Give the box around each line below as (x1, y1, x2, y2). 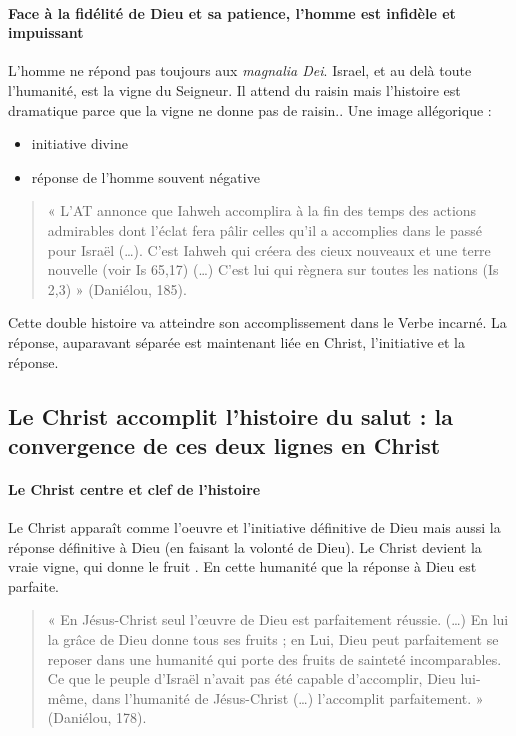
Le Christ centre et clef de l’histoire (8, 478, 261, 499)
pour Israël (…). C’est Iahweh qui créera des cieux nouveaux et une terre (47, 239, 491, 260)
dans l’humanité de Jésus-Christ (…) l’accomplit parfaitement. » (92, 687, 484, 708)
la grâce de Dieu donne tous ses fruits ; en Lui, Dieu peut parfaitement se (47, 629, 499, 650)
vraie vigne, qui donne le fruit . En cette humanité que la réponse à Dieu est (8, 556, 477, 577)
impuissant (8, 22, 84, 43)
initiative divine (31, 133, 128, 154)
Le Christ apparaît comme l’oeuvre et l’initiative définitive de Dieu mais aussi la (8, 517, 501, 538)
